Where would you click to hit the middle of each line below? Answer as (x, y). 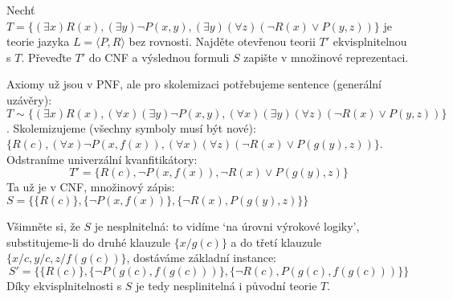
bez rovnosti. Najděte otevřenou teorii (222, 41)
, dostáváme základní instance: (201, 258)
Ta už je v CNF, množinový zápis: (91, 187)
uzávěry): (29, 99)
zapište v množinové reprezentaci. (326, 57)
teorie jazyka (38, 41)
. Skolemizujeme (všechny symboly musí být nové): (131, 127)
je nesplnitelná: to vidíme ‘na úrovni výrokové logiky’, (227, 225)
